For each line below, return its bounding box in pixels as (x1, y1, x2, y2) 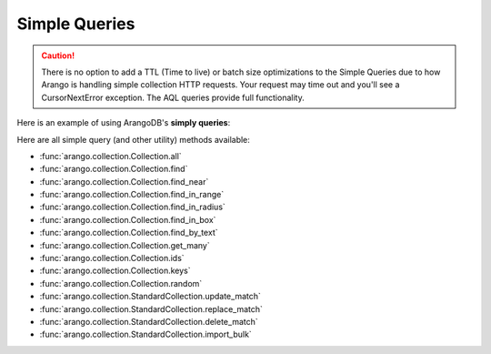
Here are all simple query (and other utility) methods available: (16, 134, 250, 145)
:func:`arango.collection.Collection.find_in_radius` (39, 201, 226, 213)
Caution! (41, 50, 75, 61)
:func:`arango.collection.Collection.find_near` (39, 176, 209, 187)
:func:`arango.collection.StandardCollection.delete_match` (39, 316, 258, 327)
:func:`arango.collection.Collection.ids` (39, 253, 185, 264)
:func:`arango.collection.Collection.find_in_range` (39, 189, 225, 200)
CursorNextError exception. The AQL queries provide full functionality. (41, 92, 305, 103)
